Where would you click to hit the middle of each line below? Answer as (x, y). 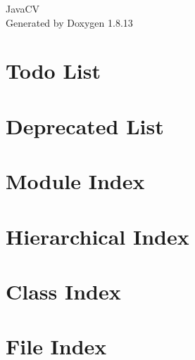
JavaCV (23, 8)
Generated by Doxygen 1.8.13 (69, 22)
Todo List (53, 71)
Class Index (63, 291)
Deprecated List (85, 126)
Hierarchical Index (97, 236)
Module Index (75, 181)
